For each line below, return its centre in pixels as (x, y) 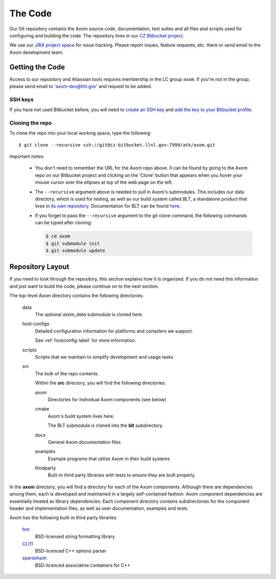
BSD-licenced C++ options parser (71, 551)
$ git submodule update (76, 250)
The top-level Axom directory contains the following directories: (77, 296)
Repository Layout (39, 267)
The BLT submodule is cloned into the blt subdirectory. (106, 425)
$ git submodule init (73, 243)
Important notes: (27, 157)
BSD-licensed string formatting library (75, 537)
